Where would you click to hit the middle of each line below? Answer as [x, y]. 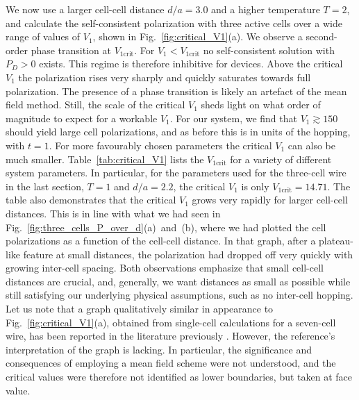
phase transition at [71, 50]
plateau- [336, 241]
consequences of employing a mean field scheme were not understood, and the [171, 363]
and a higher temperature [266, 9]
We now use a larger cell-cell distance [85, 9]
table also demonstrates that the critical [91, 200]
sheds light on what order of [261, 105]
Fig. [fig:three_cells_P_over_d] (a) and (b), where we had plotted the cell [166, 227]
